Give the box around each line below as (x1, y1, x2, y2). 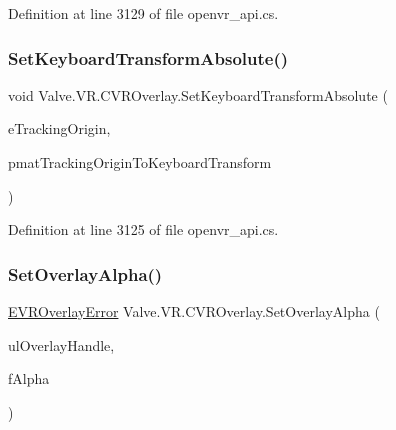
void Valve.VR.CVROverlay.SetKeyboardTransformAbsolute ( (8, 84, 388, 105)
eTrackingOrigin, (8, 118, 111, 139)
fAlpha (8, 368, 50, 389)
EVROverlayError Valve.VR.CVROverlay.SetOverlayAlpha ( (8, 301, 380, 321)
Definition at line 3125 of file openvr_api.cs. (8, 219, 279, 240)
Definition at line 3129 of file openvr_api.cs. (8, 3, 279, 23)
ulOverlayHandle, (8, 334, 115, 355)
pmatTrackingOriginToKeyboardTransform (8, 152, 272, 172)
